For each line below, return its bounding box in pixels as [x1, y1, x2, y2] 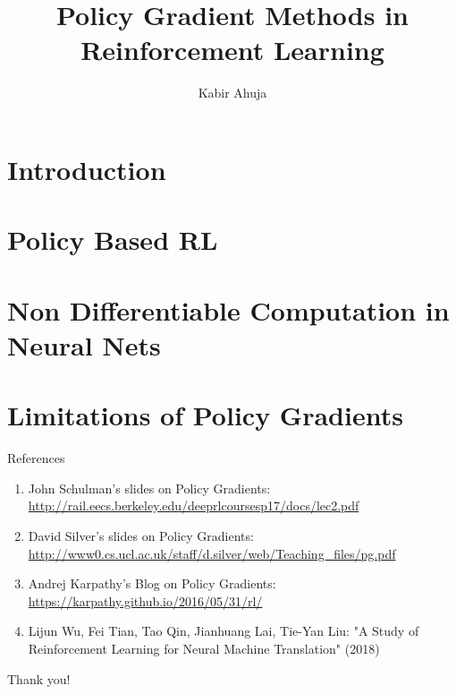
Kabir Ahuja [198, 83, 267, 102]
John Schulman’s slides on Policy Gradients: [28, 478, 271, 497]
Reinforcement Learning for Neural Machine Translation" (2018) [28, 638, 380, 657]
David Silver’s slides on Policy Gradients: [28, 526, 254, 544]
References [7, 449, 65, 467]
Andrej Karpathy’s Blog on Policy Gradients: [28, 574, 276, 593]
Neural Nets [7, 326, 161, 363]
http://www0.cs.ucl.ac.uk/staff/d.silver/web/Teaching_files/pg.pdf [28, 544, 396, 562]
